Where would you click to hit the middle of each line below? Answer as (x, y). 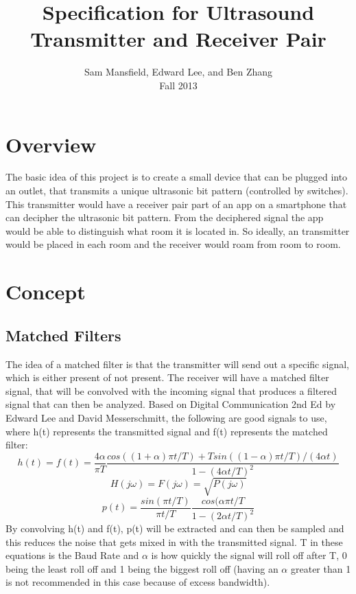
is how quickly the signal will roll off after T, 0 (249, 555)
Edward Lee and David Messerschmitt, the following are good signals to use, (166, 417)
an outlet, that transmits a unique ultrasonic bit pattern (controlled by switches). (177, 191)
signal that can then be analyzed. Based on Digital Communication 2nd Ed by (171, 404)
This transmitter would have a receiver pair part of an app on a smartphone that (176, 204)
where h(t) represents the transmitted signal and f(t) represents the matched (167, 431)
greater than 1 (321, 568)
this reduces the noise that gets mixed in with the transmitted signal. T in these (174, 541)
